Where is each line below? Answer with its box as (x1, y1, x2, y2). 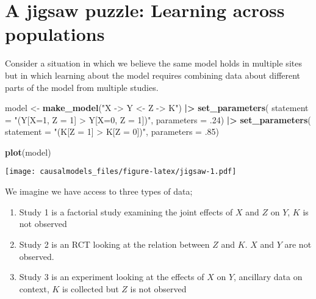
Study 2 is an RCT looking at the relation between (19, 237, 210, 250)
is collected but (62, 282, 119, 295)
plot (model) (5, 145, 51, 158)
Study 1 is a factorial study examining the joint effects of (19, 205, 233, 218)
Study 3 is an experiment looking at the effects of (19, 270, 204, 283)
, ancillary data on (234, 270, 303, 283)
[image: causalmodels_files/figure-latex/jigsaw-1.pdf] (5, 167, 237, 176)
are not (284, 237, 312, 250)
